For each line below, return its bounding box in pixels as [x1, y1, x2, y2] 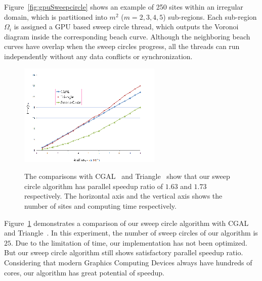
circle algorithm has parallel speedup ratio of [24, 180, 163, 191]
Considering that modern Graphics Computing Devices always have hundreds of [4, 257, 252, 267]
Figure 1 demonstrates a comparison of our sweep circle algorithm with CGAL [4, 217, 249, 228]
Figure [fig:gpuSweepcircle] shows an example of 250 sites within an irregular [4, 2, 243, 12]
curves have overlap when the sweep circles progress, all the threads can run [4, 41, 240, 52]
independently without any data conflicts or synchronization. [4, 51, 193, 61]
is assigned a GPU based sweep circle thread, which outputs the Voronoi [14, 21, 239, 32]
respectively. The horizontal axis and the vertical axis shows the [24, 191, 223, 201]
